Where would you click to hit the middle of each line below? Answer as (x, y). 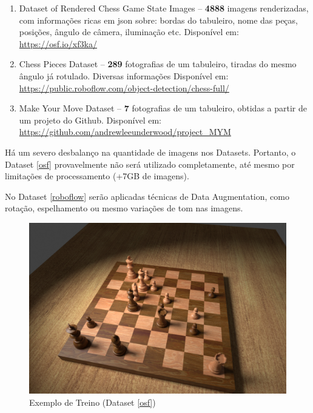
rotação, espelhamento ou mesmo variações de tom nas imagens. (124, 208)
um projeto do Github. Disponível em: (90, 120)
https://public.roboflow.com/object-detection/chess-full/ (124, 88)
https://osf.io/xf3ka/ (58, 43)
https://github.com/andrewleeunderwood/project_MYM (125, 132)
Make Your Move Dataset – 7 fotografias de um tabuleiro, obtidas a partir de (163, 108)
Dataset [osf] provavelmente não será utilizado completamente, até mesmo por (150, 164)
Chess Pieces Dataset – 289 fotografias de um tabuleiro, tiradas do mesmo (158, 64)
